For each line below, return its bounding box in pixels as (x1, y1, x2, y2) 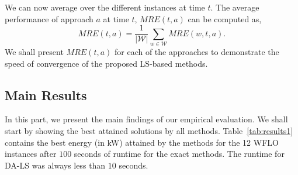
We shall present (5, 45, 64, 57)
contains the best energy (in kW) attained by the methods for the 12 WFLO (5, 136, 279, 148)
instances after (5, 147, 57, 160)
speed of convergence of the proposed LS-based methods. (5, 57, 208, 69)
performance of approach (5, 12, 93, 25)
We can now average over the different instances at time (5, 1, 205, 13)
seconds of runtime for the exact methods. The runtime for (74, 147, 285, 160)
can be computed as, (188, 12, 262, 25)
